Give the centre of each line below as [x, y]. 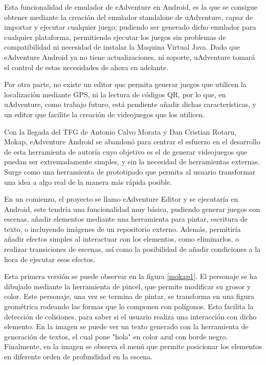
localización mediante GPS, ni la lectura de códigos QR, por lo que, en [115, 94]
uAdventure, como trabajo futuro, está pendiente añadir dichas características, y [130, 104]
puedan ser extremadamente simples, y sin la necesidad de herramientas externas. [132, 162]
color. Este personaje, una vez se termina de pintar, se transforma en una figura [129, 296]
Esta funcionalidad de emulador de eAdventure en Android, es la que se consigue [131, 7]
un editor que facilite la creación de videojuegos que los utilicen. [105, 114]
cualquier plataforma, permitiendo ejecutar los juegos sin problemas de [115, 37]
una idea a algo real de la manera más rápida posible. [88, 181]
